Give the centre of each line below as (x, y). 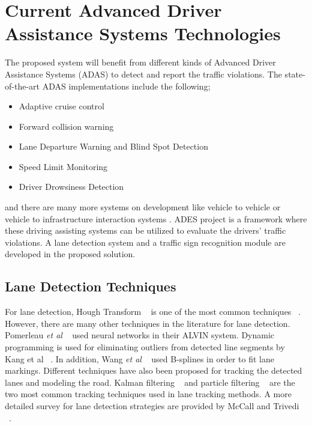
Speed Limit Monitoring (63, 166)
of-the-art (22, 86)
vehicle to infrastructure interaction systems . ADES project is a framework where (156, 218)
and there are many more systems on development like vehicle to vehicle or (143, 207)
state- (295, 74)
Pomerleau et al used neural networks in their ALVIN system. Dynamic (140, 335)
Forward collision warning (66, 126)
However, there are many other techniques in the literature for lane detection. (148, 323)
